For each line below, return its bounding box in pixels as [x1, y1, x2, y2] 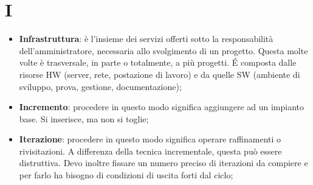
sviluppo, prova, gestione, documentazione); [19, 80, 182, 92]
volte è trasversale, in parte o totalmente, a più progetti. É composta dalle [19, 56, 297, 69]
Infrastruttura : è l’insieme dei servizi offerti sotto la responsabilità [19, 32, 273, 45]
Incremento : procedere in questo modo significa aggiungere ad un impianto [19, 100, 304, 113]
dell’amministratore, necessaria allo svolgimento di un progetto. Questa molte [19, 44, 308, 57]
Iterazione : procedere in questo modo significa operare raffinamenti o [19, 133, 281, 145]
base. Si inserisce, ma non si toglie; [19, 112, 149, 125]
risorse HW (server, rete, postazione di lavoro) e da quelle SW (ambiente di [19, 68, 300, 80]
